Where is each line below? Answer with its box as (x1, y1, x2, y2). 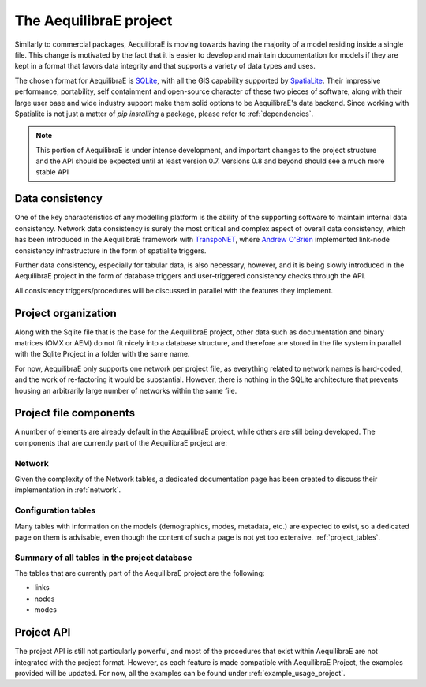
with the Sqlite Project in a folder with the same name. (14, 349, 190, 359)
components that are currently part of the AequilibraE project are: (14, 438, 228, 447)
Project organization (14, 306, 118, 319)
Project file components (14, 406, 136, 420)
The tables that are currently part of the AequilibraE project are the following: (14, 569, 265, 578)
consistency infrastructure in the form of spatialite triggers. (14, 245, 207, 256)
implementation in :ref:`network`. (14, 485, 121, 495)
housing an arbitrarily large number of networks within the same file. (14, 386, 237, 395)
